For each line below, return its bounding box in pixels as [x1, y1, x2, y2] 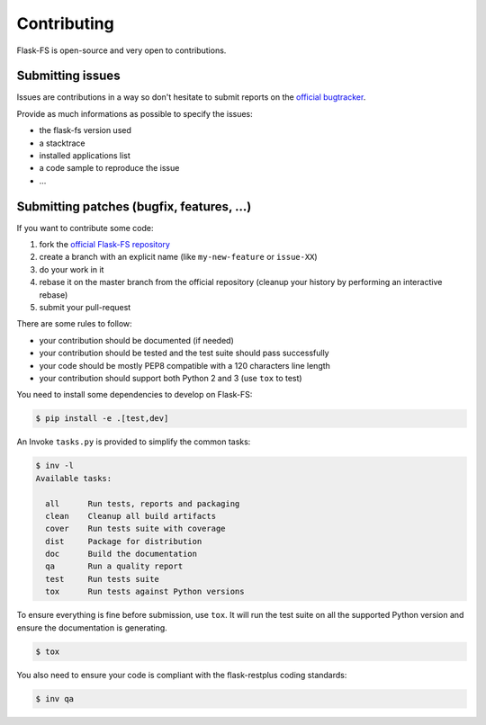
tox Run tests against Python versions [45, 586, 245, 597]
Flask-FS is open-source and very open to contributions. [16, 45, 227, 56]
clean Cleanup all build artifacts [45, 511, 216, 521]
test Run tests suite [45, 574, 159, 584]
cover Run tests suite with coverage [45, 524, 226, 534]
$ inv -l [35, 461, 75, 471]
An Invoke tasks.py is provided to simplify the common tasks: [16, 436, 251, 447]
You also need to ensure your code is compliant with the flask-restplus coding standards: [16, 669, 347, 680]
